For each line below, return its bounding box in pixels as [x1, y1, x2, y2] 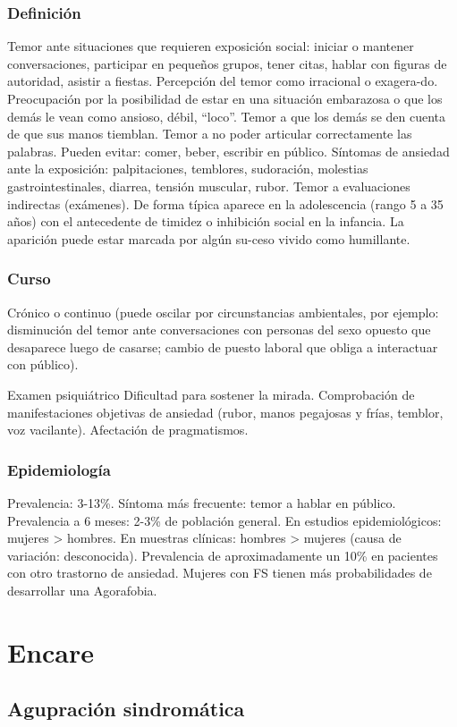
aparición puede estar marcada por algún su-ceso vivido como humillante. [7, 229, 410, 248]
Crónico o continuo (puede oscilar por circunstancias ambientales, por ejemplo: [7, 302, 439, 321]
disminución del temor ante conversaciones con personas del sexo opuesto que [7, 320, 431, 339]
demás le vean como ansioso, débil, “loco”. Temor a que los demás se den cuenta [7, 106, 446, 125]
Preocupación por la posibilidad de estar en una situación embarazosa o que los [7, 89, 443, 107]
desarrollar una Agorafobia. [7, 580, 157, 599]
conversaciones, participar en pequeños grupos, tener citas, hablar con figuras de [7, 54, 447, 72]
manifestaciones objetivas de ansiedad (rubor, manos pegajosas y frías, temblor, [7, 402, 444, 421]
